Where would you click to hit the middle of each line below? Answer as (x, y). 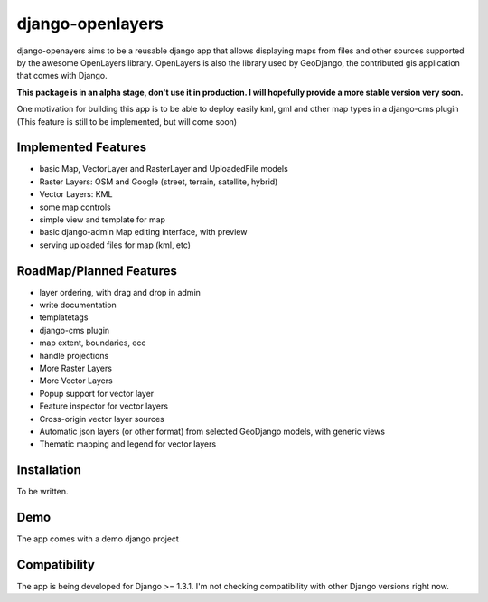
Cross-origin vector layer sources (102, 419)
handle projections (74, 355)
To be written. (42, 492)
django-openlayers (90, 24)
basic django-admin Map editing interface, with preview (143, 232)
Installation (49, 470)
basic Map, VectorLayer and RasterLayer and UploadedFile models (164, 169)
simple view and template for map (103, 219)
